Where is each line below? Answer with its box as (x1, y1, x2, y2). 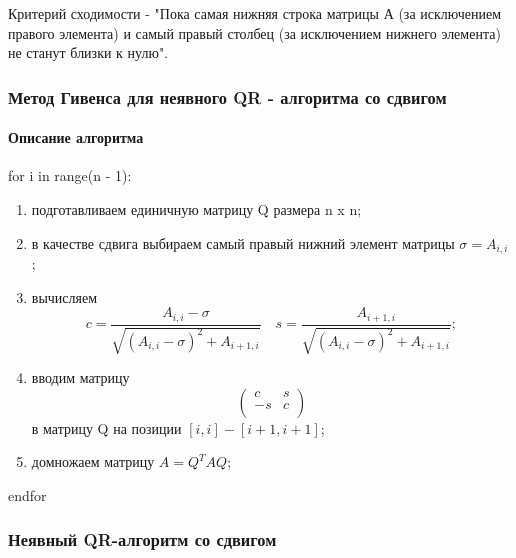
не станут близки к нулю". (8, 42, 169, 63)
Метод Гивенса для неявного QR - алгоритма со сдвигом (8, 84, 447, 109)
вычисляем (31, 286, 98, 307)
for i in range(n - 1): (8, 165, 132, 186)
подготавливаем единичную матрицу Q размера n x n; (31, 199, 362, 220)
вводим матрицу (31, 367, 130, 388)
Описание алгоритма (8, 127, 144, 148)
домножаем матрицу (31, 451, 155, 472)
